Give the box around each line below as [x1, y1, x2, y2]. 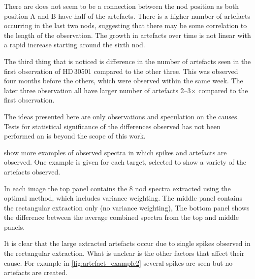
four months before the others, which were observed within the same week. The [4, 75, 243, 86]
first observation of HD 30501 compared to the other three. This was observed [4, 66, 238, 76]
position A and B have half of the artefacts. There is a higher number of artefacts [4, 10, 251, 21]
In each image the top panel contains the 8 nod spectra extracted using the [4, 183, 231, 193]
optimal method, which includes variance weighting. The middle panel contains [4, 193, 242, 203]
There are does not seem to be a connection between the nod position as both [4, 1, 239, 11]
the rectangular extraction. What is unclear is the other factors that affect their [4, 248, 245, 258]
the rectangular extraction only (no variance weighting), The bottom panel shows [4, 202, 250, 212]
